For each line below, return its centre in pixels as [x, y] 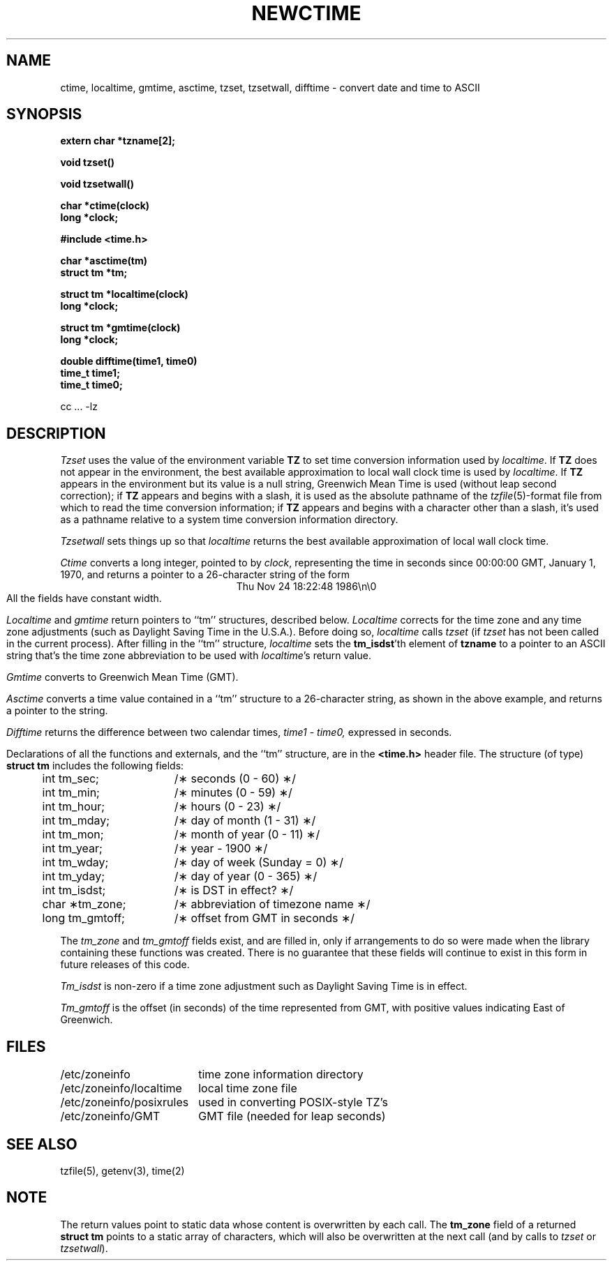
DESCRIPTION [56, 433]
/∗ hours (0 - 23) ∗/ [227, 807]
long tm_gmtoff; [83, 918]
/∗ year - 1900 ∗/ [221, 849]
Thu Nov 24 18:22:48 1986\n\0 [306, 587]
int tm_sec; [70, 779]
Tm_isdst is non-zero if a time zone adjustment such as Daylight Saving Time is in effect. [264, 986]
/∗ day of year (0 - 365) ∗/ [246, 876]
